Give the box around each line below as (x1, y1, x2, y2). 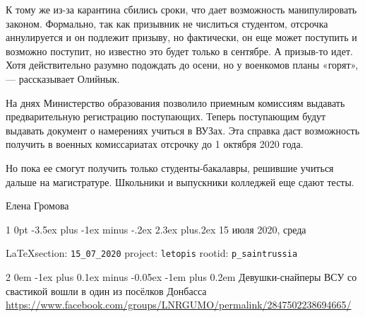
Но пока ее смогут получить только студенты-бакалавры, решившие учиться (6, 160, 334, 175)
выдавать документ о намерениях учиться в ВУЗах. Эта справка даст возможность (6, 122, 360, 137)
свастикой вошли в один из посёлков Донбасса (6, 283, 207, 298)
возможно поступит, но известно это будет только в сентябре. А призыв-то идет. (6, 43, 353, 58)
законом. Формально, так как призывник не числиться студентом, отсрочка (6, 16, 328, 30)
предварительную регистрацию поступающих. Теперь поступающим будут (6, 109, 326, 124)
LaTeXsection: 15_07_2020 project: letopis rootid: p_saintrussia (6, 246, 298, 260)
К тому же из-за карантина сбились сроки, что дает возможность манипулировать (6, 2, 357, 16)
